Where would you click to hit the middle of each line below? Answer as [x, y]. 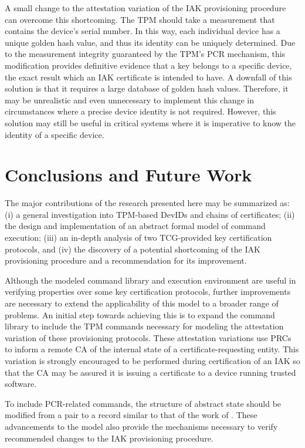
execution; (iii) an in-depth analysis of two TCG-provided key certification [138, 238]
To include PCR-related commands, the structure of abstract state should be [143, 403]
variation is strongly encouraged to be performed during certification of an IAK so [152, 360]
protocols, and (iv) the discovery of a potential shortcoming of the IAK [133, 249]
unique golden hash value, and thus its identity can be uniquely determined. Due [150, 42]
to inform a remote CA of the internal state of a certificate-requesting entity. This [152, 349]
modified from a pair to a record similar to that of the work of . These [131, 415]
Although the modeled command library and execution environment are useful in [150, 280]
